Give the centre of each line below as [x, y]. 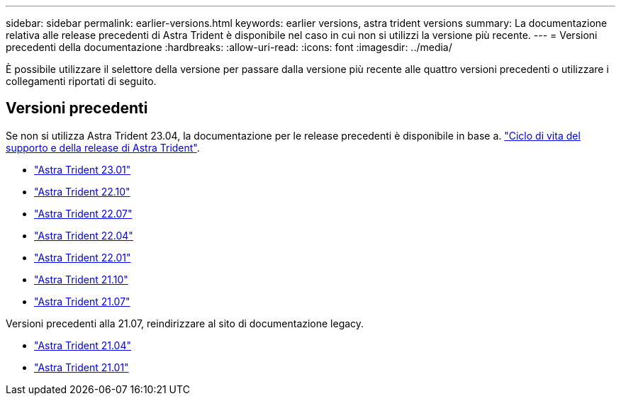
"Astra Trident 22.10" [82, 191]
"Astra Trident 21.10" [81, 279]
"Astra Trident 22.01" [83, 257]
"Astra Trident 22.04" [84, 235]
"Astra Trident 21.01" [82, 367]
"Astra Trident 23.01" [83, 169]
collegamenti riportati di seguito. [81, 81]
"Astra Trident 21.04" [83, 345]
